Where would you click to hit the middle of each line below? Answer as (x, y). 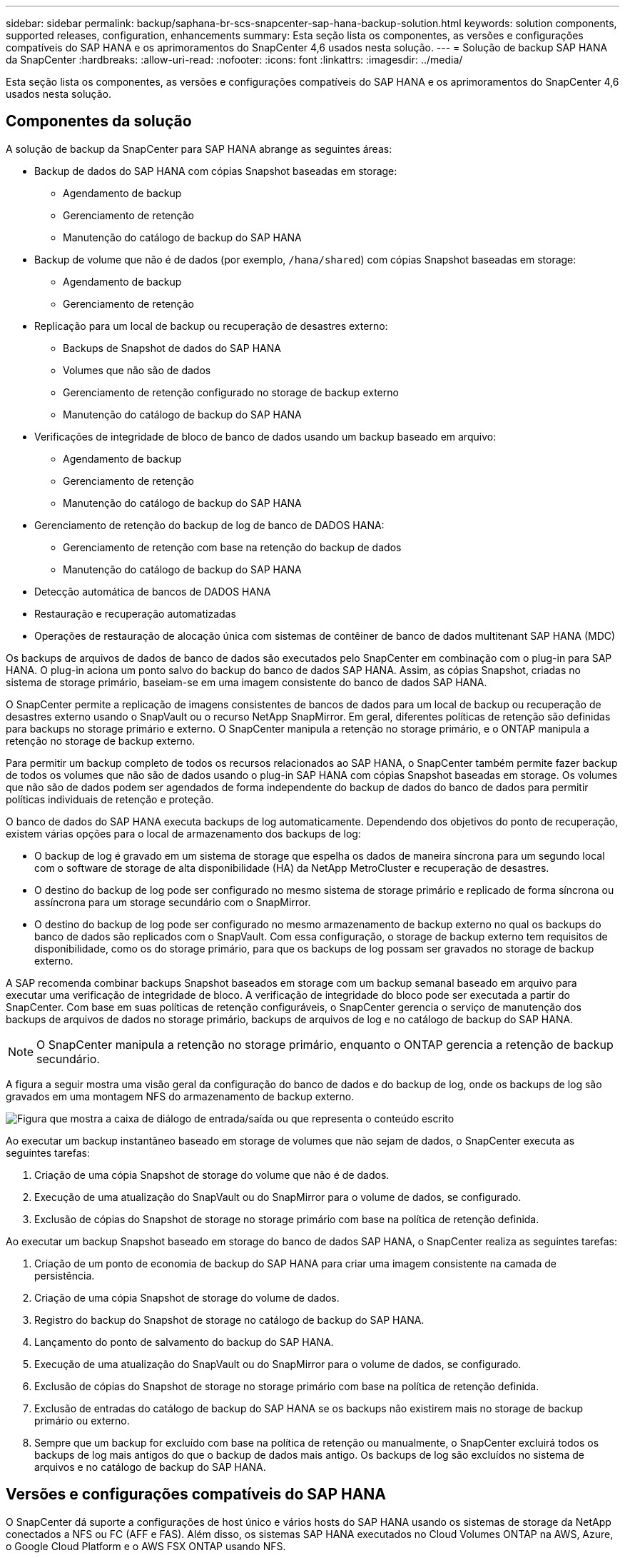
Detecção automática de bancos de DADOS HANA (153, 591)
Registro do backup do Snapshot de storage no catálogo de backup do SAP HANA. (229, 1320)
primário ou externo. (82, 1420)
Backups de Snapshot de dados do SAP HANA (172, 348)
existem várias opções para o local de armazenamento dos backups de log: (183, 833)
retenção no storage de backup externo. (101, 740)
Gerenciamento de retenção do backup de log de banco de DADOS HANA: (209, 525)
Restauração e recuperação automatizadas (135, 613)
